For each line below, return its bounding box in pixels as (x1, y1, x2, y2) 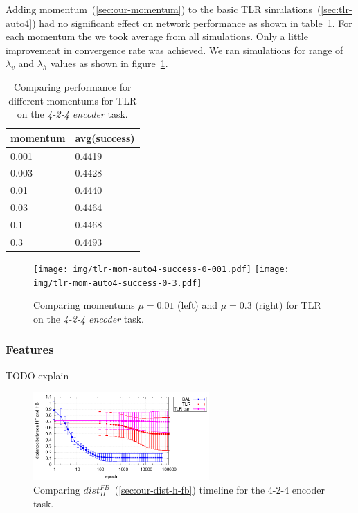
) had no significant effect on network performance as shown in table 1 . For (32, 15, 352, 30)
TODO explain (6, 368, 69, 382)
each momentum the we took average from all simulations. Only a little (6, 29, 308, 44)
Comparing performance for (14, 79, 132, 93)
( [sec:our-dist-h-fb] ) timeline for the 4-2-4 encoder (114, 483, 325, 496)
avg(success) (75, 130, 135, 145)
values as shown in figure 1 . (50, 56, 168, 71)
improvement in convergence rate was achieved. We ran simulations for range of (6, 42, 343, 57)
